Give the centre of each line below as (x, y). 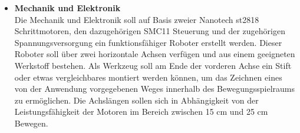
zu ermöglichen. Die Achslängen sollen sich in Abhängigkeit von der (136, 100)
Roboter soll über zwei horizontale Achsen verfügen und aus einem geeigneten (155, 54)
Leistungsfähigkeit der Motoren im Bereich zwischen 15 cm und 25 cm (141, 112)
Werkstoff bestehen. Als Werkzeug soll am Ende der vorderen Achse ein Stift (153, 65)
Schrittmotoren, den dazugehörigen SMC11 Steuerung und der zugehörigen (150, 31)
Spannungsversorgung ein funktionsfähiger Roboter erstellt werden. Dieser (148, 42)
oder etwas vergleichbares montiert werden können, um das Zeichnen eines (148, 77)
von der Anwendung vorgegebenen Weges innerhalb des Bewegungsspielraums (154, 89)
